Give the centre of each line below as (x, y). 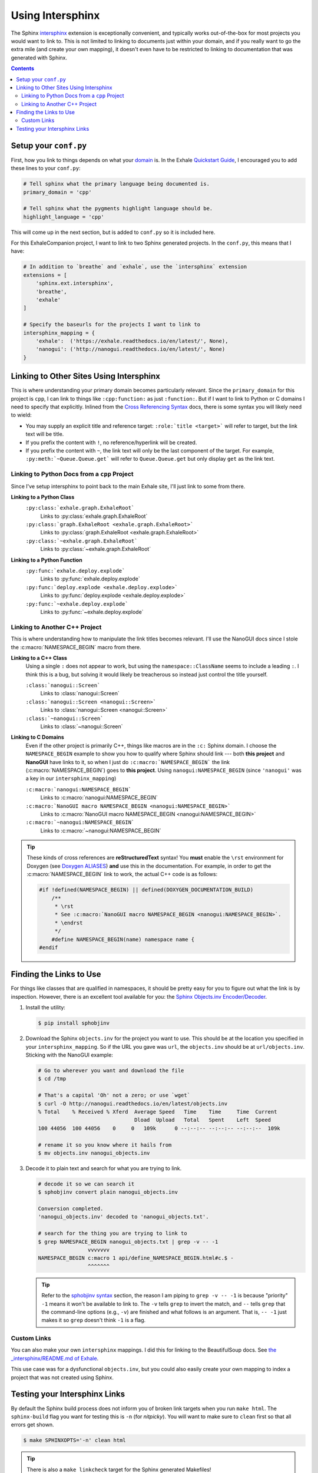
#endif (49, 947)
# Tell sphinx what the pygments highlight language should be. (118, 209)
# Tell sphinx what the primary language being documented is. (117, 184)
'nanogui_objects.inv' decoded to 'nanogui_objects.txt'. (123, 1217)
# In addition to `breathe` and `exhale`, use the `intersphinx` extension (135, 267)
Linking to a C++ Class (39, 658)
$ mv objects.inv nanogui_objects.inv (94, 1153)
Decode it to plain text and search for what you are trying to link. (104, 1168)
